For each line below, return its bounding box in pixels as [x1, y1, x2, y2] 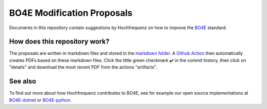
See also [9, 77, 37, 86]
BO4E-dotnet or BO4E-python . [9, 97, 72, 103]
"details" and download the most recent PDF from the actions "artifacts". [9, 64, 157, 70]
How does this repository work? [9, 37, 110, 46]
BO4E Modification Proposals [9, 7, 133, 18]
